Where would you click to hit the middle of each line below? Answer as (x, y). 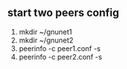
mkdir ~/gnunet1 (45, 31)
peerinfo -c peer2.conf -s (60, 56)
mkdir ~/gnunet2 (46, 40)
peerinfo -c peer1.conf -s (60, 48)
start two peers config (64, 13)
